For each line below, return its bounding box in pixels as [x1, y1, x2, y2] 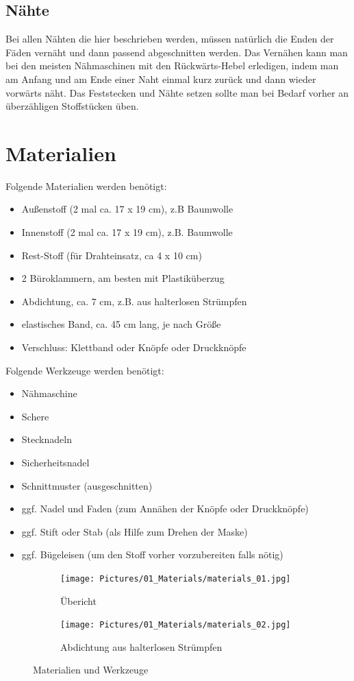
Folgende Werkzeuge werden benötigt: [5, 363, 164, 377]
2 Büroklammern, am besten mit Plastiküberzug [21, 271, 225, 285]
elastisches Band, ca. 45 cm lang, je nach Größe [21, 317, 221, 331]
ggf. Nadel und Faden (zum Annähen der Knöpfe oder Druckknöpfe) [21, 501, 309, 516]
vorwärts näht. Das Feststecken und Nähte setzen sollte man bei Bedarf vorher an [5, 85, 349, 99]
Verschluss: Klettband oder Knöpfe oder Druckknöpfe [21, 340, 246, 355]
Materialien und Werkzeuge [33, 662, 149, 677]
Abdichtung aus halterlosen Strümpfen [60, 639, 223, 654]
